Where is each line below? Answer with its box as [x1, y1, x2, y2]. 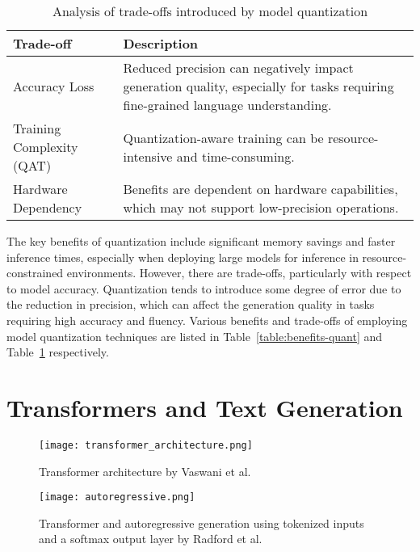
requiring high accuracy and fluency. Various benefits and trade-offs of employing [6, 311, 408, 328]
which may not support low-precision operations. [123, 198, 399, 217]
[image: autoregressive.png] [39, 491, 195, 504]
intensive [123, 146, 173, 166]
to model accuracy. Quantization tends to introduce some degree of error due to [6, 280, 401, 297]
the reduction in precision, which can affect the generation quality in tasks [6, 296, 375, 313]
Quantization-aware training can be [123, 128, 324, 147]
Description [123, 34, 199, 53]
